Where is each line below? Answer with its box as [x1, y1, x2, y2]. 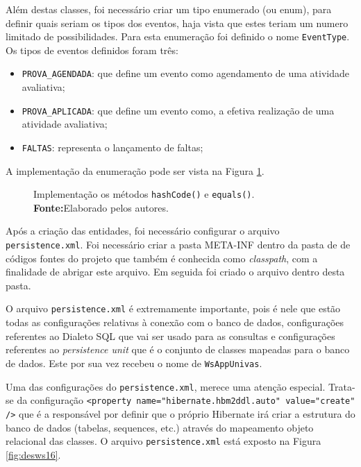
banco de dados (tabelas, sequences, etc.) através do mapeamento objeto [6, 420, 314, 434]
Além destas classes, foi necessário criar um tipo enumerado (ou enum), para [6, 2, 332, 16]
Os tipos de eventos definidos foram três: [6, 42, 178, 57]
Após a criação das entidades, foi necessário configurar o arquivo [6, 223, 280, 238]
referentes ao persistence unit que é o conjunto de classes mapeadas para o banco [6, 342, 350, 357]
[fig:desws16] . [6, 447, 61, 461]
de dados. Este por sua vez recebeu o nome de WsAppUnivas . [6, 355, 262, 370]
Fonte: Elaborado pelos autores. [33, 200, 169, 214]
